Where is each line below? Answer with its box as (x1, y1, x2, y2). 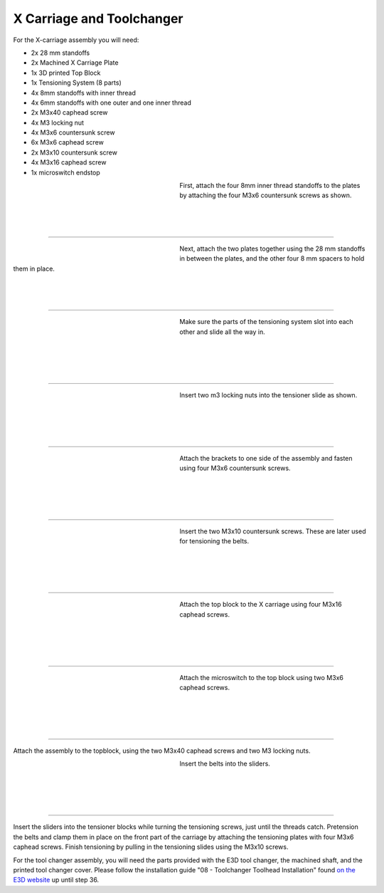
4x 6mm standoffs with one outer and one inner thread (31, 98, 191, 107)
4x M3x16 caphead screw (31, 158, 107, 167)
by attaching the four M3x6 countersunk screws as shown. (179, 191, 352, 199)
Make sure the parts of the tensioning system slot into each (179, 318, 353, 326)
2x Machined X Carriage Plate (31, 58, 119, 67)
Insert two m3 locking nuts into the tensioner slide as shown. (179, 390, 358, 399)
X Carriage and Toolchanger (13, 11, 184, 26)
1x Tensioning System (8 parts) (31, 78, 122, 87)
